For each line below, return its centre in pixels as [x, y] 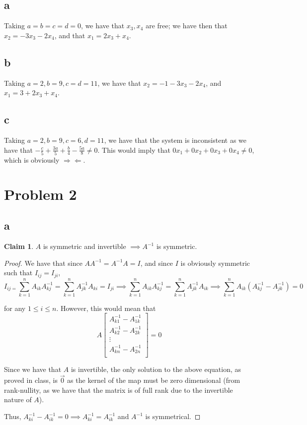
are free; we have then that [187, 26]
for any [15, 308]
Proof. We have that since [43, 263]
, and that [70, 35]
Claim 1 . [19, 246]
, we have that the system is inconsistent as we [175, 140]
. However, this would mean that [106, 308]
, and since [157, 263]
